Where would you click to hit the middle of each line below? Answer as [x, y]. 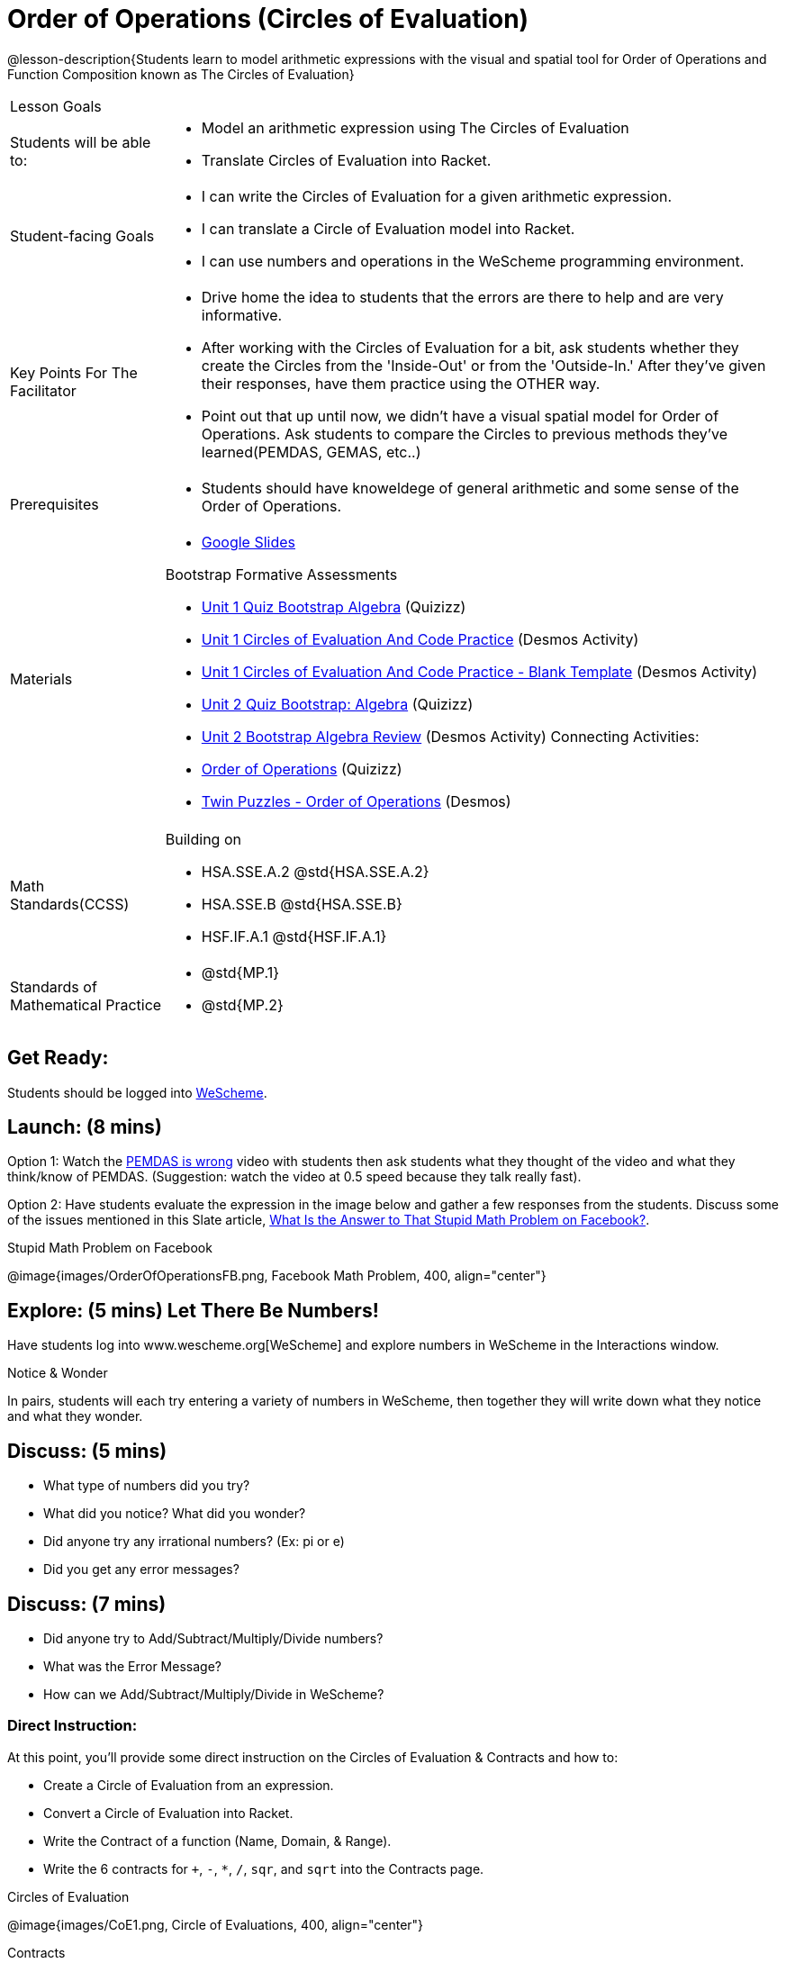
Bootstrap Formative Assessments [281, 574]
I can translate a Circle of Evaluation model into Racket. [388, 228]
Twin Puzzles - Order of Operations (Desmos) [356, 801]
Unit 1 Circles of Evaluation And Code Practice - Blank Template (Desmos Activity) [479, 671]
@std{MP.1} [240, 972]
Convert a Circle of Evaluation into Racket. [168, 1813]
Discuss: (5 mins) [87, 1451]
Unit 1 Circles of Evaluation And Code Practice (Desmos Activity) [420, 639]
